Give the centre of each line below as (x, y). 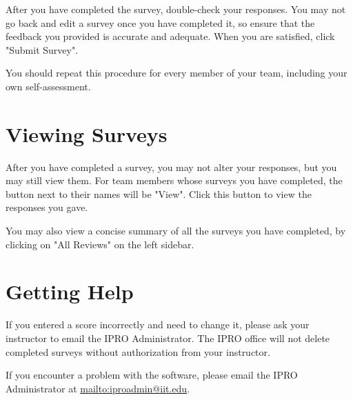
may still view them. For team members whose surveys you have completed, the (174, 180)
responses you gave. (47, 207)
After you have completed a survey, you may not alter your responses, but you (171, 167)
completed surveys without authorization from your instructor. (138, 351)
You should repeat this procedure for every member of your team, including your (176, 73)
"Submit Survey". (42, 49)
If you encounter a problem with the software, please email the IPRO (152, 375)
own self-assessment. (48, 86)
